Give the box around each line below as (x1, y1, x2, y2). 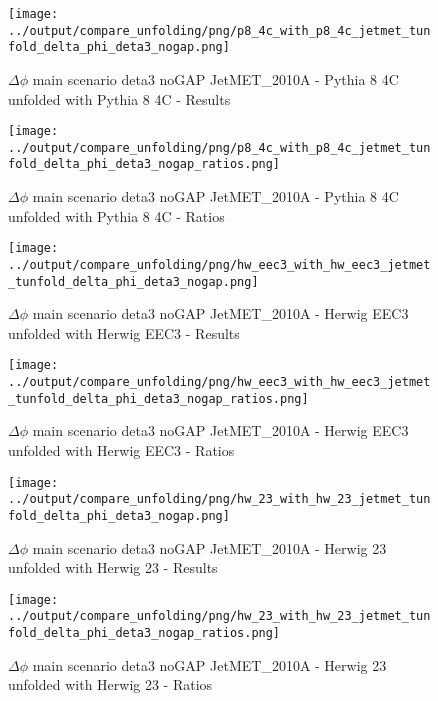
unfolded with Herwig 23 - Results (8, 557, 218, 578)
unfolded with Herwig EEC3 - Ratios (8, 440, 235, 461)
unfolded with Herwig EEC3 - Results (8, 322, 240, 343)
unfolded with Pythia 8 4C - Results (8, 88, 231, 109)
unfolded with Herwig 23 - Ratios (8, 674, 213, 695)
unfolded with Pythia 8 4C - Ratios (8, 205, 225, 226)
